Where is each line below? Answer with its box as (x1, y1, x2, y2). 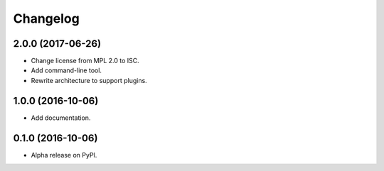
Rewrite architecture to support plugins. (31, 76, 147, 84)
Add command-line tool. (31, 66, 102, 75)
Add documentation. (31, 114, 91, 122)
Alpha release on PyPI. (31, 150, 97, 159)
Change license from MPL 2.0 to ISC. (31, 57, 140, 65)
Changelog (13, 11, 80, 26)
